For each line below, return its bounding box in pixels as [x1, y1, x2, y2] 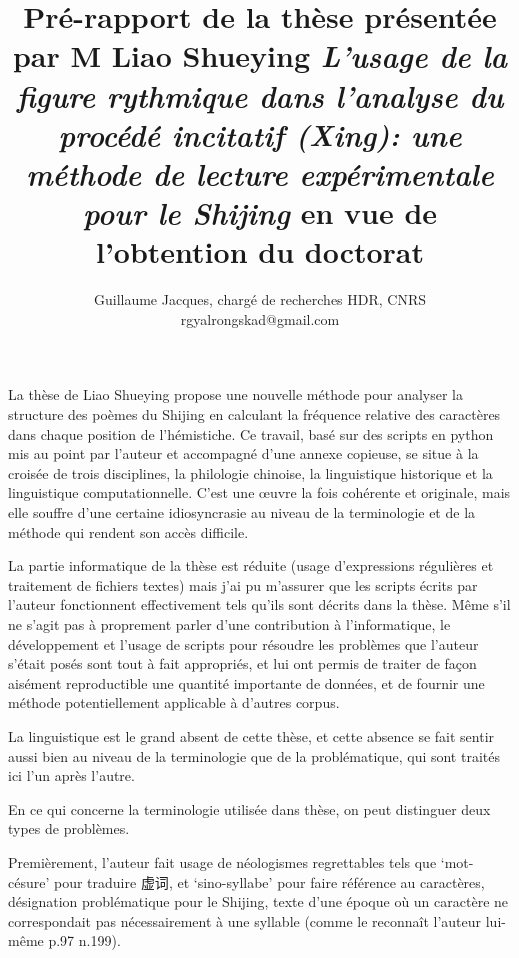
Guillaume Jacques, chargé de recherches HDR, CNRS [93, 289, 427, 310]
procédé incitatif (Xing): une [58, 113, 462, 155]
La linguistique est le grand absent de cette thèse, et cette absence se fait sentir [8, 725, 495, 746]
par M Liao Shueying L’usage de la [12, 35, 508, 77]
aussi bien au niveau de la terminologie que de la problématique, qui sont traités [8, 745, 500, 766]
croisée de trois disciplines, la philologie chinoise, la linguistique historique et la [8, 462, 493, 483]
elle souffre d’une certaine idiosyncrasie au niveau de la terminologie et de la [8, 502, 476, 522]
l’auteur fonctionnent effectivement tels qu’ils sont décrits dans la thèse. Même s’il [8, 594, 511, 615]
